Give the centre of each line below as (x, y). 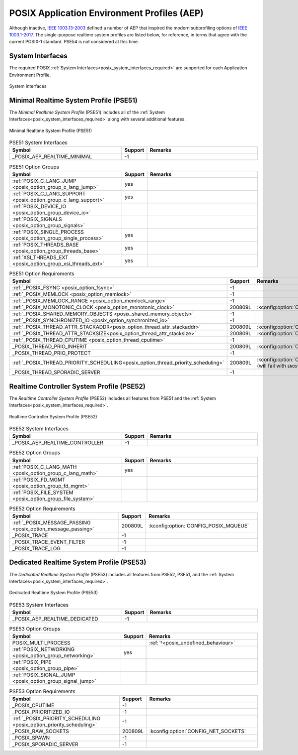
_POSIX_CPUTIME (33, 705)
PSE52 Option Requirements (42, 508)
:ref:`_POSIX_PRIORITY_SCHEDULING (56, 718)
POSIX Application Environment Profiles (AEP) (106, 13)
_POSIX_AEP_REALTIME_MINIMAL (52, 157)
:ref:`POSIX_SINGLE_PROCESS (48, 232)
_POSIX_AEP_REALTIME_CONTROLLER (58, 443)
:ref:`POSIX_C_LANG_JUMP (44, 181)
